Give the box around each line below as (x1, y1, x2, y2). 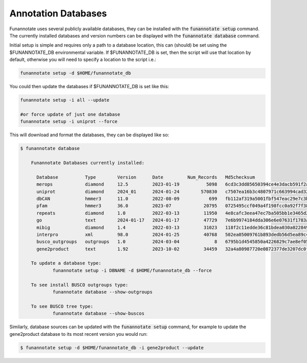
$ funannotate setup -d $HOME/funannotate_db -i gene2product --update (20, 345, 204, 351)
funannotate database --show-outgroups (52, 289, 153, 295)
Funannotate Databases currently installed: (31, 159, 145, 166)
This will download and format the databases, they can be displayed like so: (9, 132, 169, 138)
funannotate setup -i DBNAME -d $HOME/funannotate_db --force (52, 267, 212, 273)
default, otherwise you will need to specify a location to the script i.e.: (9, 56, 157, 63)
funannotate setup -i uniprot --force (20, 118, 118, 125)
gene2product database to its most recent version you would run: (9, 331, 148, 337)
